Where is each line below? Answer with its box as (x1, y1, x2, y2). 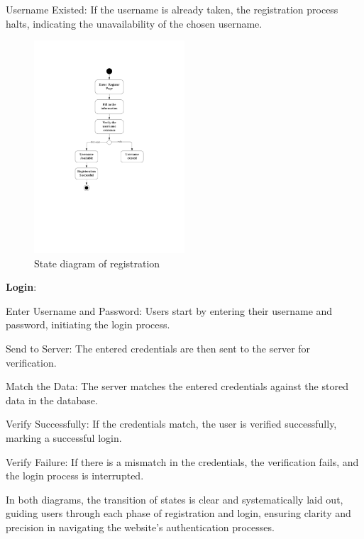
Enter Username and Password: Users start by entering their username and (6, 303, 333, 318)
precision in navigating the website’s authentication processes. (6, 519, 275, 534)
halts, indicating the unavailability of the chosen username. (6, 16, 263, 30)
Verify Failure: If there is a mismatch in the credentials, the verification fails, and (6, 454, 359, 469)
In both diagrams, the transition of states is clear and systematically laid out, (6, 491, 343, 506)
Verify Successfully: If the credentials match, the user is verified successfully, (6, 416, 337, 431)
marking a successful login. (6, 430, 122, 445)
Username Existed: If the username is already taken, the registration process (6, 2, 338, 16)
